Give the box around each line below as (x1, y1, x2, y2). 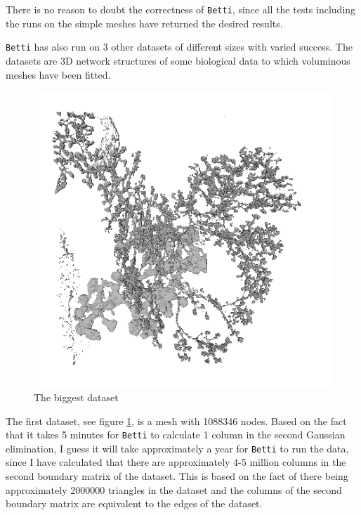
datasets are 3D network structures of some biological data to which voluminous (6, 53, 350, 67)
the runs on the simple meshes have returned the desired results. (6, 15, 283, 30)
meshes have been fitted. (6, 67, 111, 82)
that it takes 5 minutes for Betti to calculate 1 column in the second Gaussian (6, 427, 346, 442)
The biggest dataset (34, 389, 119, 404)
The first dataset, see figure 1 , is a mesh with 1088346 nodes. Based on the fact (6, 413, 347, 428)
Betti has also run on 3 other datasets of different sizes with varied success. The (6, 39, 353, 54)
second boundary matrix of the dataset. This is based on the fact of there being (6, 469, 348, 483)
